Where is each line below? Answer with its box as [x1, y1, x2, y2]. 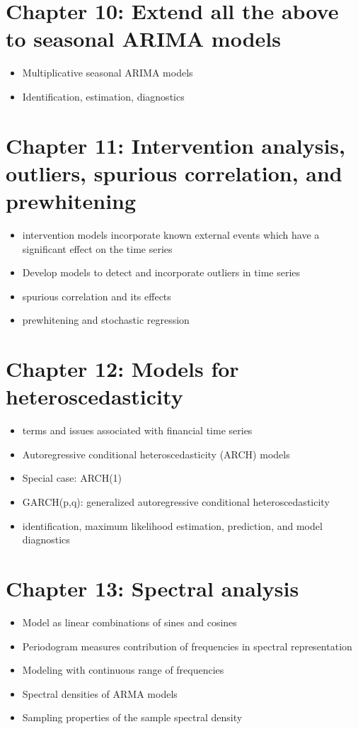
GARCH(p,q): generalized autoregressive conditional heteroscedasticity [22, 495, 330, 509]
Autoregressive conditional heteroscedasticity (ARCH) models [22, 446, 290, 461]
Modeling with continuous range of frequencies [22, 662, 224, 677]
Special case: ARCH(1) [22, 470, 122, 485]
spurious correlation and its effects [22, 288, 171, 303]
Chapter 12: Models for [6, 354, 239, 383]
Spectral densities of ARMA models [22, 686, 178, 701]
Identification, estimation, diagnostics [22, 89, 185, 103]
